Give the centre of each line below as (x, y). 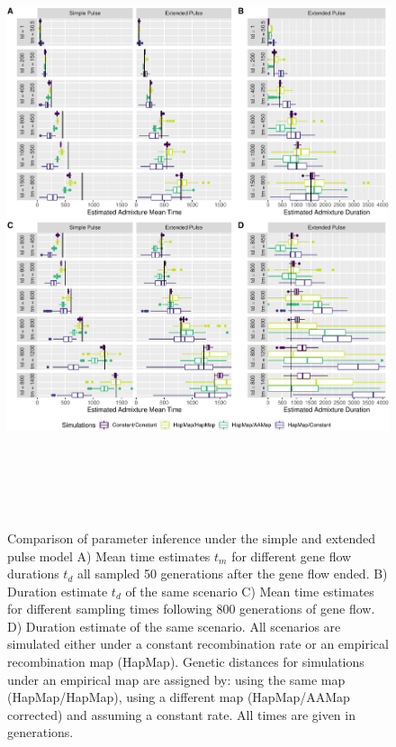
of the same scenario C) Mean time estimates (250, 591)
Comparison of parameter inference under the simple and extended (192, 537)
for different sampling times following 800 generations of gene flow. (191, 609)
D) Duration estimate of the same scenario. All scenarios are (174, 626)
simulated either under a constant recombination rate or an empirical (198, 644)
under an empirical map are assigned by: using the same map (176, 679)
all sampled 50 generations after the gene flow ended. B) (232, 574)
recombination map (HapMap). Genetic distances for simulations (186, 662)
